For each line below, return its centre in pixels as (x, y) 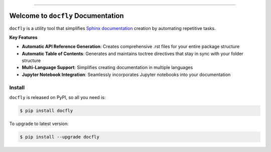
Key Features (23, 37)
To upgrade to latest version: (39, 123)
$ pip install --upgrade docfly (60, 137)
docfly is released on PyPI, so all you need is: (57, 97)
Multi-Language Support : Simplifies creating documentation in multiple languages (107, 67)
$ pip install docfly (46, 110)
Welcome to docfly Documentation (66, 16)
